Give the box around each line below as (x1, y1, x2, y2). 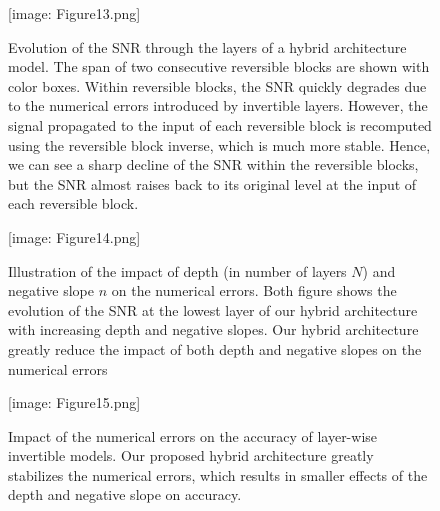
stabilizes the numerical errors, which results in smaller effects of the (8, 464, 428, 485)
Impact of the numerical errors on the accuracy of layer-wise (8, 425, 378, 446)
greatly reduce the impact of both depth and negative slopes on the (8, 338, 422, 359)
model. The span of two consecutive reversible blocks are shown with (8, 56, 430, 77)
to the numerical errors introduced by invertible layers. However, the (8, 95, 428, 116)
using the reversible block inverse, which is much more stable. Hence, (8, 134, 431, 155)
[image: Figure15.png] (8, 392, 141, 413)
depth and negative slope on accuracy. (8, 484, 242, 505)
